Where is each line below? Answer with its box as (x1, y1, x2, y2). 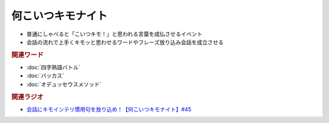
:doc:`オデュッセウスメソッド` (26, 81, 102, 88)
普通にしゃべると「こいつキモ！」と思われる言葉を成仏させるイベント (26, 30, 203, 38)
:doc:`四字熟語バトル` (26, 64, 80, 71)
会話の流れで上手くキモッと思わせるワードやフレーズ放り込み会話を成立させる (26, 38, 224, 45)
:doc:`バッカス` (26, 72, 65, 79)
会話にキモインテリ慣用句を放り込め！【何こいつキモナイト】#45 (26, 105, 192, 113)
